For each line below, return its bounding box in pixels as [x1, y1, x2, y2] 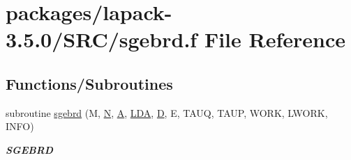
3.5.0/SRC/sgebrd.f [6, 25, 197, 54]
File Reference [204, 25, 346, 54]
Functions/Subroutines [6, 72, 173, 94]
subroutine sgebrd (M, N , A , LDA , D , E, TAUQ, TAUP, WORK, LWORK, [6, 105, 328, 120]
